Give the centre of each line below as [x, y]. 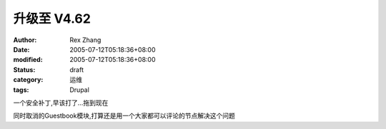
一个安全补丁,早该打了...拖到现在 [61, 103]
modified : [28, 60]
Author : [25, 40]
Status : [24, 69]
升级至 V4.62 [52, 19]
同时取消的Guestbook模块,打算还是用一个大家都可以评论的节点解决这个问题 [124, 116]
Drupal [79, 90]
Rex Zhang [85, 40]
